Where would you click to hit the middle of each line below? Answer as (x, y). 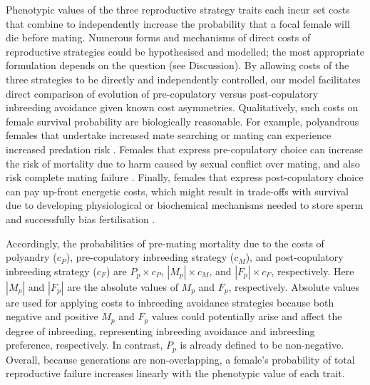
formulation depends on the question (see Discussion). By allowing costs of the (178, 65)
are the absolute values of (123, 286)
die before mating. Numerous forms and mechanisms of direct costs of (158, 37)
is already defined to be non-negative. (262, 345)
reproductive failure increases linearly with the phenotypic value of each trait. (175, 373)
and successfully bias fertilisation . (81, 219)
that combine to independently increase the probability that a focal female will (178, 23)
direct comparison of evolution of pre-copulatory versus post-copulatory (162, 93)
